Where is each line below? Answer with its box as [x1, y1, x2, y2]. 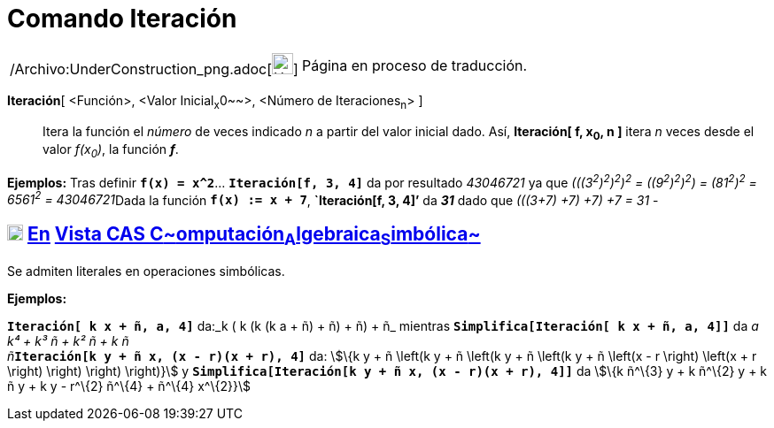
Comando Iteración [7, 4, 237, 34]
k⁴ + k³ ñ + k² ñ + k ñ [7, 333, 129, 349]
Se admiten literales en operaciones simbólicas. [7, 264, 285, 279]
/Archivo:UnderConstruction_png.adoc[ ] [10, 59, 298, 78]
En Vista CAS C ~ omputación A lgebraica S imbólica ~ [27, 222, 481, 249]
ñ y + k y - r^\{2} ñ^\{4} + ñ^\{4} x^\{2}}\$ [7, 378, 251, 394]
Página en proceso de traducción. [301, 56, 528, 74]
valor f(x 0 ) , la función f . [43, 141, 179, 161]
